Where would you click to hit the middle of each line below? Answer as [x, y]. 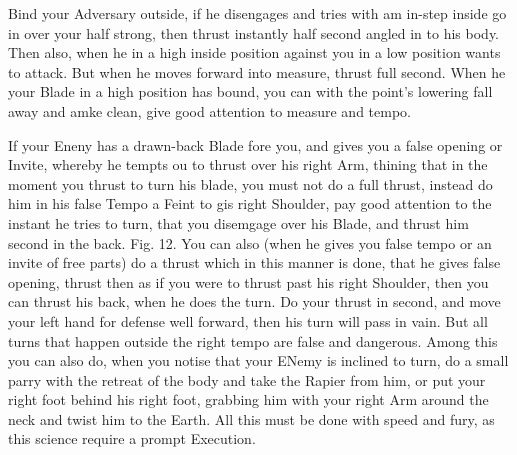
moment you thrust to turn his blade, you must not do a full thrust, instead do [250, 183]
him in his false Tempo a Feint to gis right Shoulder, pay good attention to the [250, 203]
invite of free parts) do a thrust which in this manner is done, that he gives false [254, 262]
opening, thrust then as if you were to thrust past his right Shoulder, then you [248, 281]
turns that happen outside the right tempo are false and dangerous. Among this [253, 340]
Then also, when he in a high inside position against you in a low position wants [254, 52]
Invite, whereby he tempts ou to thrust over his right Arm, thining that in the [248, 164]
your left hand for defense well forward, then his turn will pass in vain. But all [248, 320]
